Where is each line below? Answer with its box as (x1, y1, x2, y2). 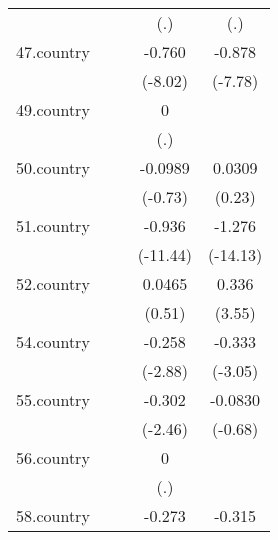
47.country (16, 40, 90, 63)
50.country (16, 156, 90, 179)
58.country (16, 504, 90, 527)
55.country (16, 388, 90, 411)
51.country (16, 214, 90, 237)
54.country (16, 330, 90, 353)
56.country (16, 446, 90, 469)
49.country (16, 98, 90, 121)
